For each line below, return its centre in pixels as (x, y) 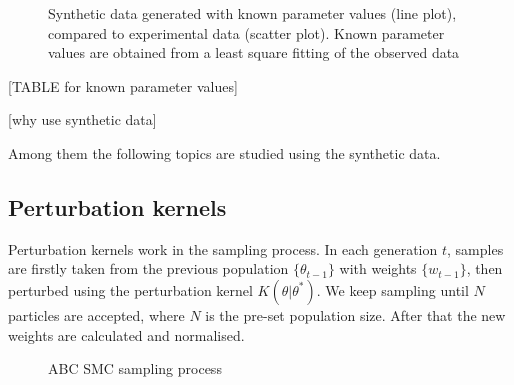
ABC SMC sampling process (135, 368)
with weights (378, 268)
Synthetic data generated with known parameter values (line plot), (252, 13)
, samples (475, 248)
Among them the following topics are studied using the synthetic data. (224, 152)
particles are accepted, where (96, 314)
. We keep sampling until (392, 289)
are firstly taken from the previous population (148, 268)
